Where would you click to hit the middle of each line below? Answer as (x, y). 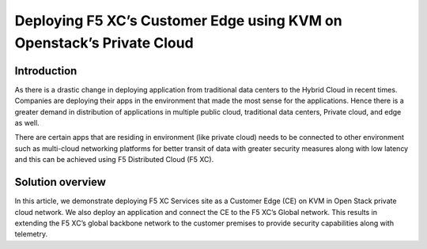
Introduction (46, 71)
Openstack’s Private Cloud (104, 43)
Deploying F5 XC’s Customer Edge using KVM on (179, 21)
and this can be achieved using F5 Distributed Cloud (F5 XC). (114, 160)
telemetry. (31, 234)
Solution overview (60, 182)
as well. (27, 123)
